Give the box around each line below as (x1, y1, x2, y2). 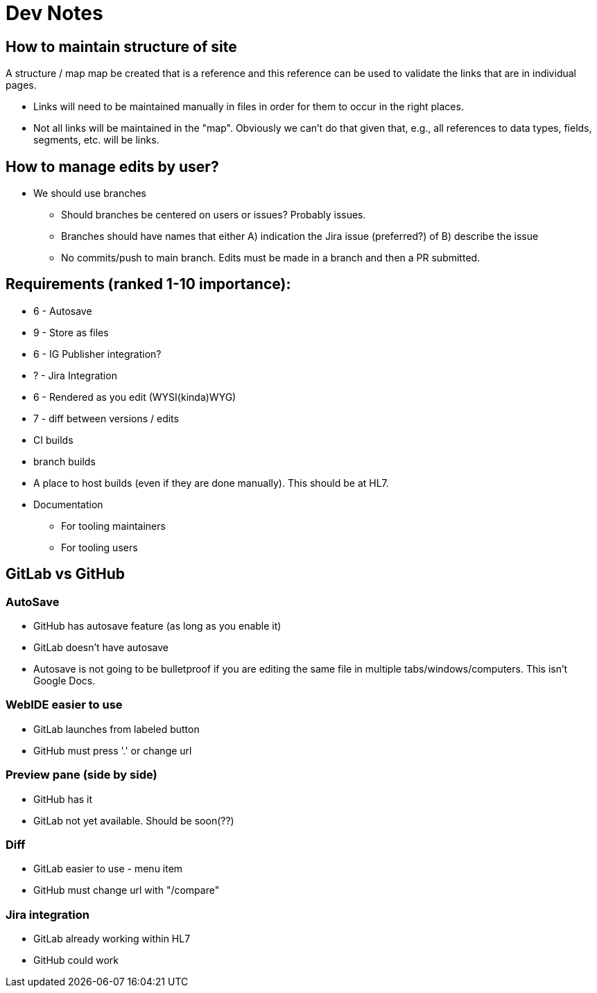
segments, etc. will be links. (33, 134, 159, 146)
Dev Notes (6, 1, 103, 25)
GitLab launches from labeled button (33, 723, 200, 735)
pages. (6, 79, 37, 92)
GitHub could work (33, 954, 119, 967)
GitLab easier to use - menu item (33, 863, 183, 875)
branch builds (33, 455, 96, 467)
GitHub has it (33, 793, 93, 805)
